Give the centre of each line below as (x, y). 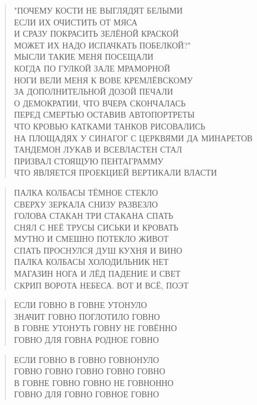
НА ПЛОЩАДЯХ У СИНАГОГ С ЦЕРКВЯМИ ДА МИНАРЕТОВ (133, 137)
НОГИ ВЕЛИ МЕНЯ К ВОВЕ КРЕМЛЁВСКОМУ (103, 80)
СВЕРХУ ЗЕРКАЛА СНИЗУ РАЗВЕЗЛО (86, 204)
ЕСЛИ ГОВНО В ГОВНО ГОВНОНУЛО (87, 359)
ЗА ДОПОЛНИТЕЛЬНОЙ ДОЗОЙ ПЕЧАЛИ (93, 91)
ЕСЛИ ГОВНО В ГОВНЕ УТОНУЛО (80, 305)
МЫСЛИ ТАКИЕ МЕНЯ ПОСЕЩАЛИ (84, 56)
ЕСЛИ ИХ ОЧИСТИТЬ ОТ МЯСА (76, 22)
